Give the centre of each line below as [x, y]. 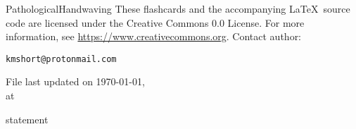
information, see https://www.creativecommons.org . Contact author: [154, 36]
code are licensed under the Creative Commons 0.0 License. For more [155, 22]
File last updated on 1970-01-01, [75, 81]
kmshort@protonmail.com [61, 59]
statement [27, 119]
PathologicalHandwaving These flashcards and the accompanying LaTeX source [178, 8]
